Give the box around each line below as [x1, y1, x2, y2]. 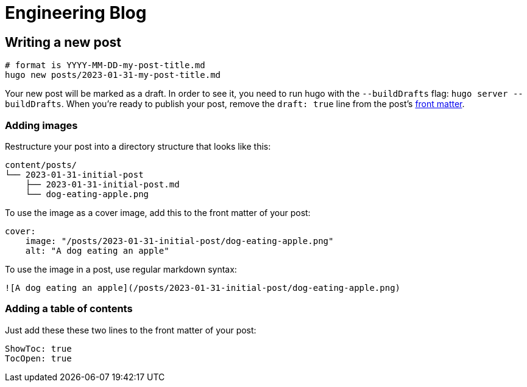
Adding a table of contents [5, 302, 133, 315]
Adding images [5, 119, 78, 131]
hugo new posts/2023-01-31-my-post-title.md [5, 70, 221, 80]
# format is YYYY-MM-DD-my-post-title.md [5, 60, 205, 71]
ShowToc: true [5, 343, 72, 354]
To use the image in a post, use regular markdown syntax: [5, 263, 237, 274]
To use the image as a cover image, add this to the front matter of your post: [5, 207, 311, 218]
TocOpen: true [5, 353, 72, 363]
